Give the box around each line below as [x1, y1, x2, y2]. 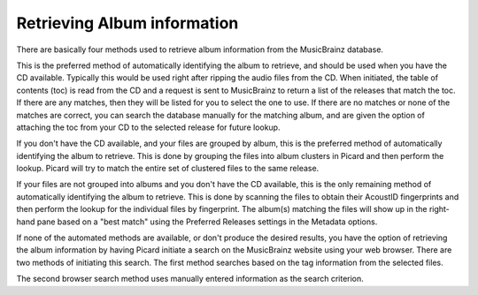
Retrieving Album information [16, 13, 239, 33]
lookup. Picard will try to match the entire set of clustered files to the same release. [16, 163, 320, 174]
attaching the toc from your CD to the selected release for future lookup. [16, 122, 281, 132]
